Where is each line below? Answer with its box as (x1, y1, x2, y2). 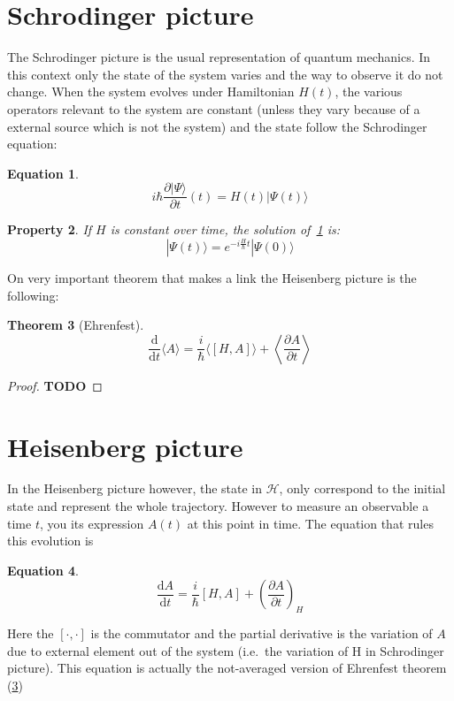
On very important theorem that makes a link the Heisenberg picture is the (7, 268, 417, 286)
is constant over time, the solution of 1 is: (110, 220, 341, 239)
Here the (7, 624, 54, 643)
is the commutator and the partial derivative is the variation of (90, 624, 433, 643)
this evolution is (7, 531, 94, 550)
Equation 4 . (7, 560, 79, 579)
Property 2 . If (7, 220, 92, 239)
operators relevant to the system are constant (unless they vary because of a (7, 99, 420, 118)
